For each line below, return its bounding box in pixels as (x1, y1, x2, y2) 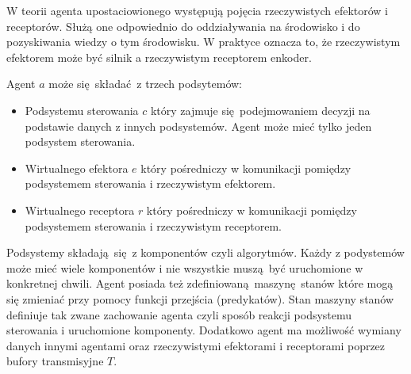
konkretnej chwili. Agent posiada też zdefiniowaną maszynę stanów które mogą (6, 275, 394, 292)
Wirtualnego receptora (25, 201, 135, 218)
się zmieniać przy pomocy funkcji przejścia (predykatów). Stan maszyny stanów (6, 290, 394, 307)
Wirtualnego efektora (25, 159, 129, 176)
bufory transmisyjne (6, 353, 104, 369)
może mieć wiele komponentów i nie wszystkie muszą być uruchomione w (6, 259, 363, 276)
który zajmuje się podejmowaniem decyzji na (150, 101, 371, 118)
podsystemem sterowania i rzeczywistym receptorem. (25, 217, 282, 234)
